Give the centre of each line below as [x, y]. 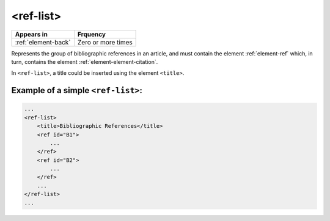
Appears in [31, 34]
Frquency [92, 34]
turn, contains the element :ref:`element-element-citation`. [85, 61]
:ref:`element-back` [43, 42]
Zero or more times [105, 42]
